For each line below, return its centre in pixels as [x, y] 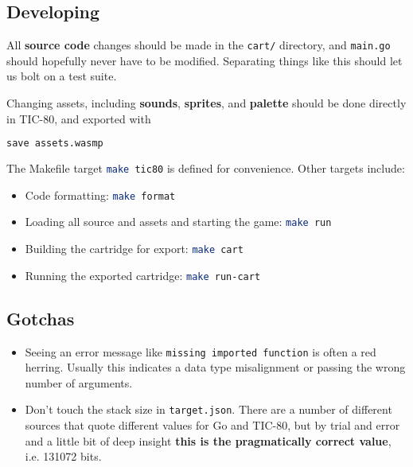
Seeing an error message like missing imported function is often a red [201, 351]
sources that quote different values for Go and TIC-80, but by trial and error [212, 425]
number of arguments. [79, 382]
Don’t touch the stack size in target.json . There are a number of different [208, 409]
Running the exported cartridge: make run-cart [143, 275]
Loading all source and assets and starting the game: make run [178, 222]
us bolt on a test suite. [62, 76]
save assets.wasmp [55, 144]
